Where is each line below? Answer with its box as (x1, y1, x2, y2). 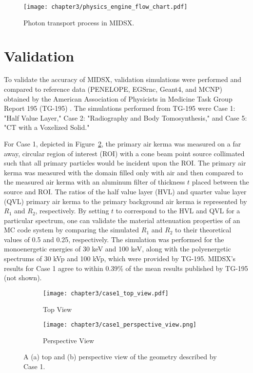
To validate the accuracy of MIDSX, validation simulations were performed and (4, 74, 242, 84)
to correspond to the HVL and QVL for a (116, 206, 240, 216)
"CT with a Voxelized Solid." (4, 122, 90, 132)
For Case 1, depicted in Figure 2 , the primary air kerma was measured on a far (4, 138, 241, 148)
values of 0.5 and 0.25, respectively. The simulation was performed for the (4, 234, 224, 244)
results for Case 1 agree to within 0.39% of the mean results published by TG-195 (4, 263, 248, 273)
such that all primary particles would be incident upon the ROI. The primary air (4, 158, 246, 168)
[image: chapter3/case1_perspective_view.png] (43, 321, 196, 329)
